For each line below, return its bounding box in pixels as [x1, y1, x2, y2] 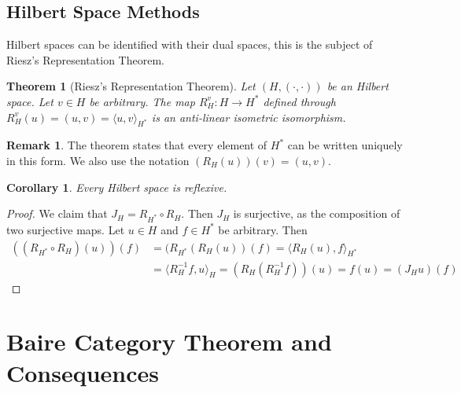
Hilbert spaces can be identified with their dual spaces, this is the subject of [6, 36, 373, 53]
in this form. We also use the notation [6, 152, 190, 168]
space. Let [6, 93, 53, 109]
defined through [263, 93, 336, 109]
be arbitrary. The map [89, 93, 195, 109]
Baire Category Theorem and [6, 325, 332, 358]
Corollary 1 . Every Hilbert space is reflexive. [6, 178, 227, 195]
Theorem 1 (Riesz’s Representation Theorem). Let [6, 78, 256, 94]
